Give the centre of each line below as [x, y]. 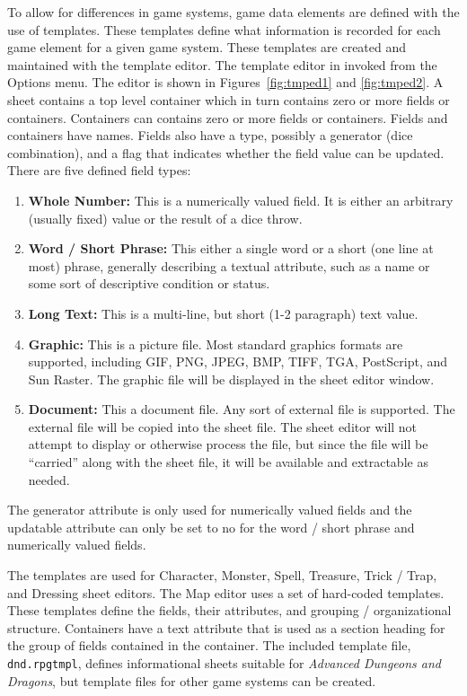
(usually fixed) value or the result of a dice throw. [165, 218]
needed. [49, 479]
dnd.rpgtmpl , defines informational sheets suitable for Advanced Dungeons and [225, 663]
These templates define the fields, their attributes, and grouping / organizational [229, 610]
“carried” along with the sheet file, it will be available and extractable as [228, 462]
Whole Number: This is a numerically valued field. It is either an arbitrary [241, 200]
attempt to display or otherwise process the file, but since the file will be [228, 444]
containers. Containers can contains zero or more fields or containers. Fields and [228, 117]
